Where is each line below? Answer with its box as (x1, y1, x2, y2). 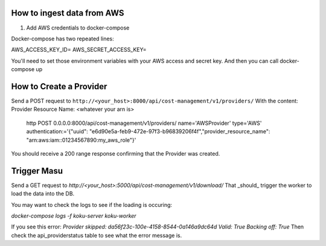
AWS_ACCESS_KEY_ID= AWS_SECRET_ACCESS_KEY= (11, 46, 147, 54)
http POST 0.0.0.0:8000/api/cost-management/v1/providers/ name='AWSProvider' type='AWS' (26, 119, 262, 127)
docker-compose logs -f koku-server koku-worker (11, 212, 136, 219)
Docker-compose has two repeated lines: (11, 35, 114, 42)
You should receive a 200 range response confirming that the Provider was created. (11, 150, 220, 157)
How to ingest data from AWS (11, 8, 124, 18)
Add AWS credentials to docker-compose (26, 24, 130, 31)
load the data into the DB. (11, 190, 75, 197)
